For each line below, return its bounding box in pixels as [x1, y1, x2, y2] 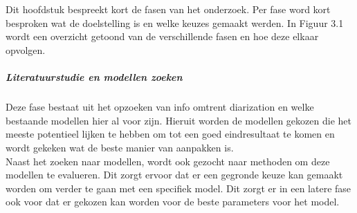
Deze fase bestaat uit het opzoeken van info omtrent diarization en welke [6, 100, 314, 114]
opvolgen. [6, 42, 46, 57]
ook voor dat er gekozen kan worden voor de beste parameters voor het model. [6, 194, 340, 209]
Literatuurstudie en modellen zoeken [6, 70, 183, 84]
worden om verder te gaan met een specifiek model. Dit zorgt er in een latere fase [6, 180, 351, 195]
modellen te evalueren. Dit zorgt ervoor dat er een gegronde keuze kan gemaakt [6, 167, 343, 182]
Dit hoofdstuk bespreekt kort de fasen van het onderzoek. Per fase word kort [6, 2, 331, 17]
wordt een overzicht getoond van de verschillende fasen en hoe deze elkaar [6, 29, 319, 44]
